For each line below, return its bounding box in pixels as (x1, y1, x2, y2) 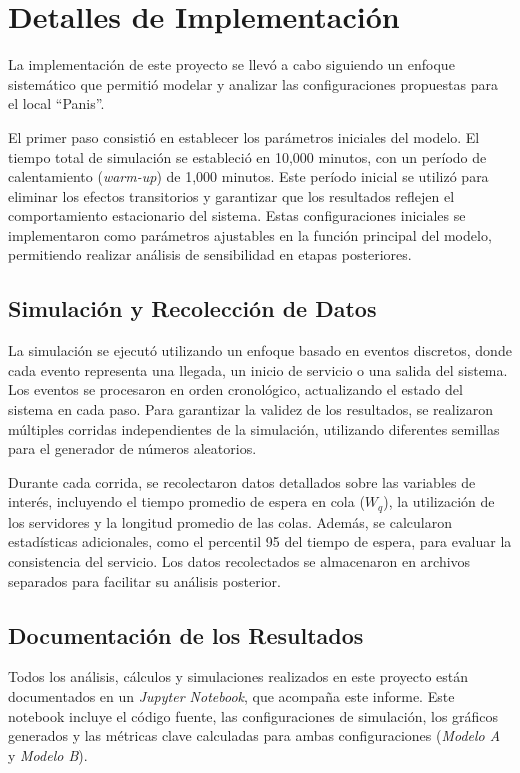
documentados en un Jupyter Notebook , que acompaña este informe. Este (8, 686, 455, 707)
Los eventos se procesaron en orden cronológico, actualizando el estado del (8, 379, 463, 400)
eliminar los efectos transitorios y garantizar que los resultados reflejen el (8, 185, 455, 206)
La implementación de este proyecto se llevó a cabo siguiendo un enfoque (8, 54, 455, 75)
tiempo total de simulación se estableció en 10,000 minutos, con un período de (8, 146, 487, 167)
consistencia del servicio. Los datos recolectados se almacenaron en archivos (8, 551, 471, 572)
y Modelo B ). (8, 744, 88, 765)
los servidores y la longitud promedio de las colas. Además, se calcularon (8, 511, 452, 532)
